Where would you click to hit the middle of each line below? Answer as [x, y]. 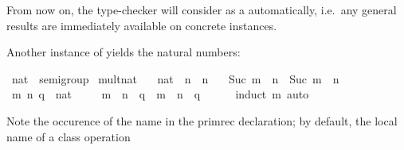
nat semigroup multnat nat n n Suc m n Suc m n [175, 78]
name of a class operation [69, 136]
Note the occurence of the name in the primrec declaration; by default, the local [202, 120]
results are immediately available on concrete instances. [142, 25]
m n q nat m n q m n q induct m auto [160, 94]
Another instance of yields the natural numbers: [124, 52]
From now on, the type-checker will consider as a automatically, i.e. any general [202, 10]
